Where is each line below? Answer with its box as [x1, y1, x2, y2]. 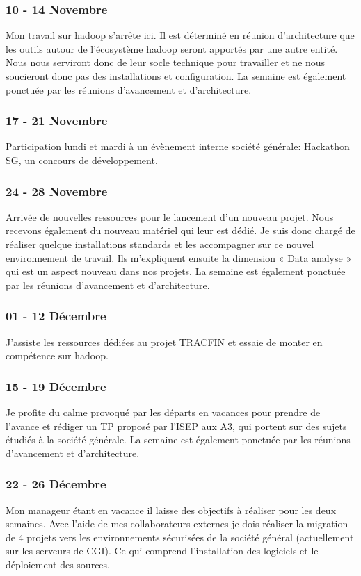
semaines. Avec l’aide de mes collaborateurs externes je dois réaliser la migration [6, 516, 348, 531]
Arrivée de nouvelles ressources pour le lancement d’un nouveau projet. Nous [6, 209, 334, 224]
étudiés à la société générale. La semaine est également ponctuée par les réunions [6, 432, 351, 447]
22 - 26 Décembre [6, 475, 106, 493]
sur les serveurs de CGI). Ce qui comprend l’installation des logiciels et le [6, 543, 319, 558]
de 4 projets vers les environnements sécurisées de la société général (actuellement [6, 529, 354, 544]
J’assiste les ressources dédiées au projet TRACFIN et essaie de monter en [6, 334, 323, 349]
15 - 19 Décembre [6, 377, 106, 395]
